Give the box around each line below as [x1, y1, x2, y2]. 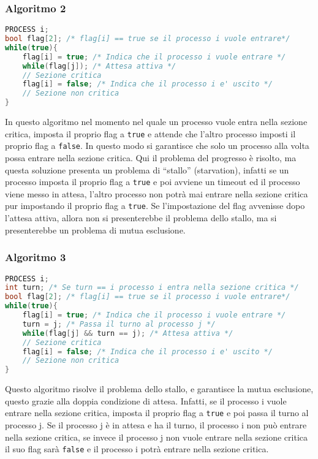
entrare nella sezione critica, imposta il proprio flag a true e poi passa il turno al [5, 406, 309, 419]
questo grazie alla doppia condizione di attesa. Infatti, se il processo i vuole [5, 394, 287, 407]
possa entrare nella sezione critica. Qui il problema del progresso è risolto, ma [5, 151, 297, 164]
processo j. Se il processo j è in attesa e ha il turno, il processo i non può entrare [5, 418, 307, 431]
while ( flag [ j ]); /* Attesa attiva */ [22, 61, 176, 70]
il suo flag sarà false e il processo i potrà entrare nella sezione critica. [5, 442, 269, 455]
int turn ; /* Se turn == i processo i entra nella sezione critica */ [5, 283, 299, 292]
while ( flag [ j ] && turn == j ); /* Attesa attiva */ [22, 328, 233, 338]
